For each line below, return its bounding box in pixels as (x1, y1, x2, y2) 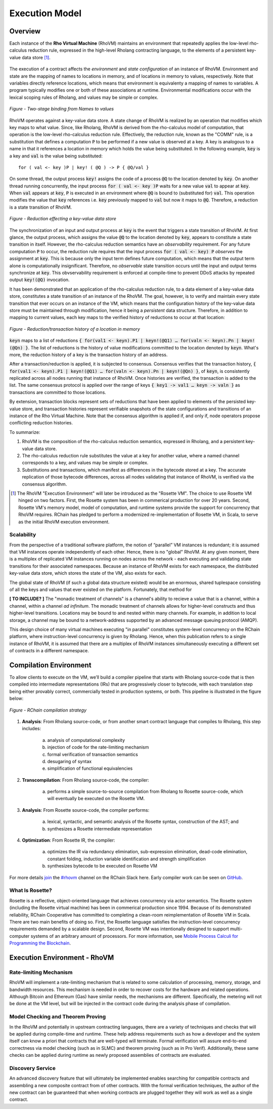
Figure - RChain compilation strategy (9, 707, 87, 713)
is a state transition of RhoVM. (9, 204, 72, 210)
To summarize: (9, 429, 40, 435)
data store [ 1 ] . (22, 54, 51, 60)
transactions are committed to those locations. (9, 389, 106, 395)
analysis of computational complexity (47, 737, 125, 743)
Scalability (9, 531, 36, 538)
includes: (22, 726, 41, 732)
